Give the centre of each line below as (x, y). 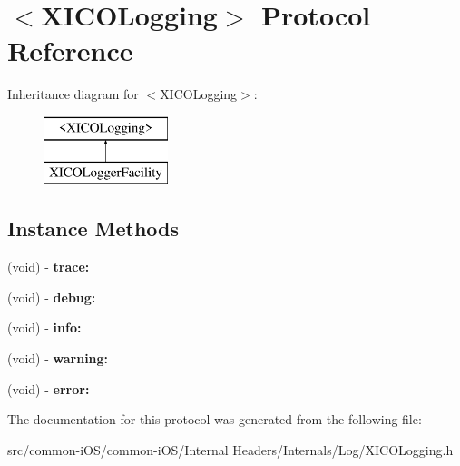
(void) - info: (44, 327)
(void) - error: (49, 388)
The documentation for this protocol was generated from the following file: (215, 419)
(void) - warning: (58, 358)
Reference (70, 50)
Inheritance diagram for (73, 94)
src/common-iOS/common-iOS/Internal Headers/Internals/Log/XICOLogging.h (230, 449)
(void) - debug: (52, 297)
